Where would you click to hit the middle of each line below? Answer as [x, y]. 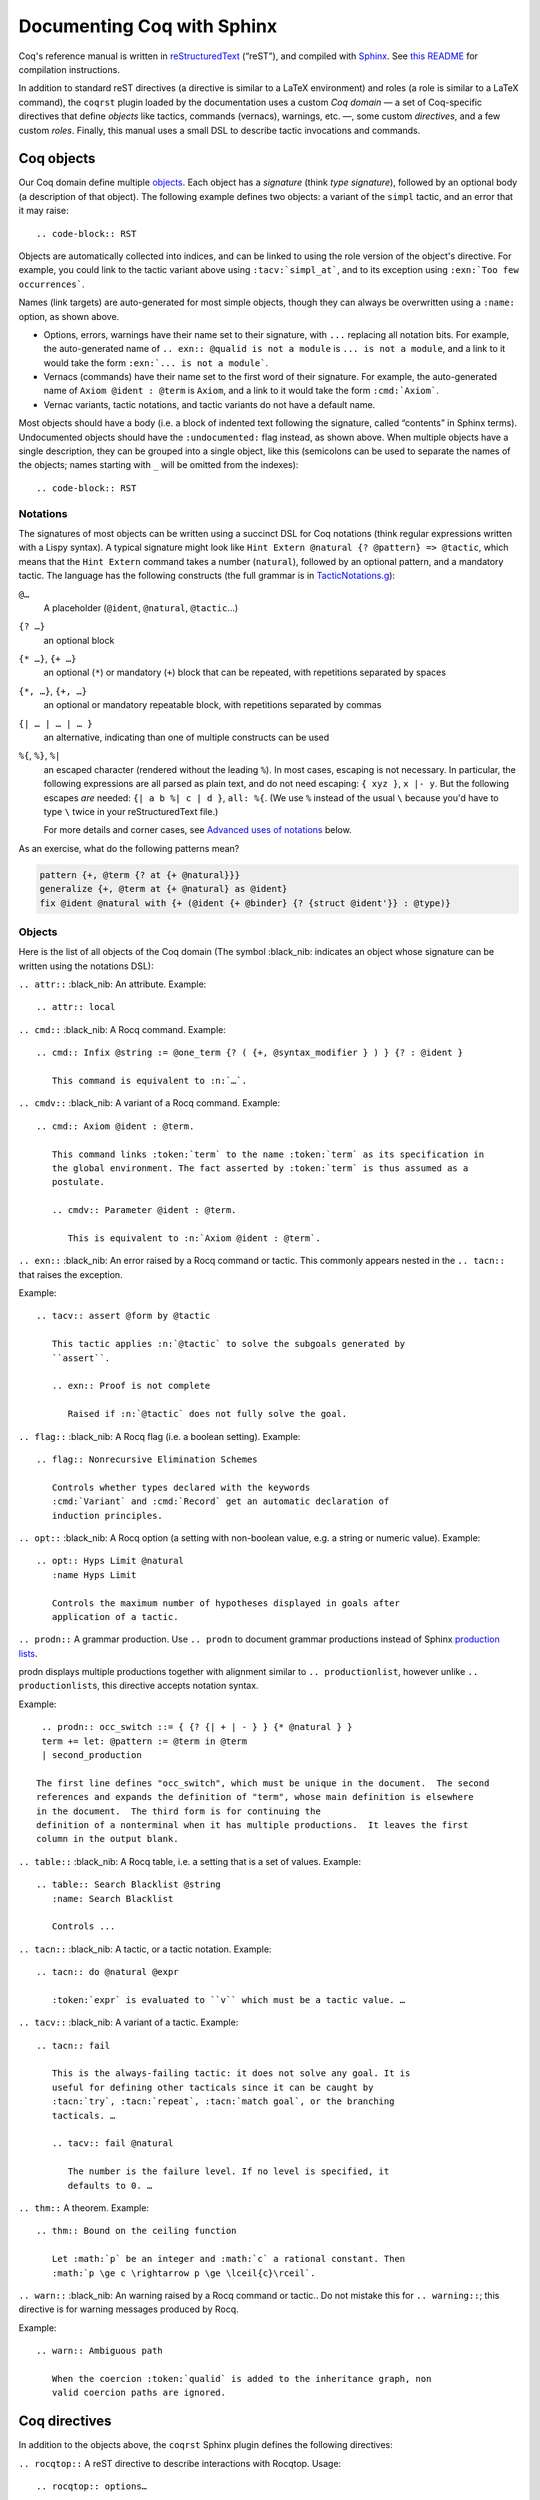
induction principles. [107, 1515]
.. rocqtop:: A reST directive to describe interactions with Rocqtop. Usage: [180, 2463]
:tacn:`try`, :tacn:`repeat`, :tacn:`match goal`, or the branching [223, 2101]
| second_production [91, 1755]
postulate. [78, 1182]
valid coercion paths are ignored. [139, 2393]
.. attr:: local [76, 1007]
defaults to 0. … [110, 2185]
